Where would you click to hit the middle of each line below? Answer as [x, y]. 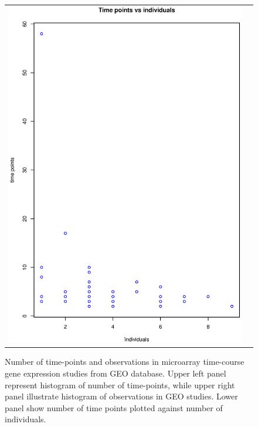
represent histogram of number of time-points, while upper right [120, 384]
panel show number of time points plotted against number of [114, 407]
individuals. [26, 419]
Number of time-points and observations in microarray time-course [125, 362]
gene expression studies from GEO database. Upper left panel [116, 373]
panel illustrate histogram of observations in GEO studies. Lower [121, 396]
